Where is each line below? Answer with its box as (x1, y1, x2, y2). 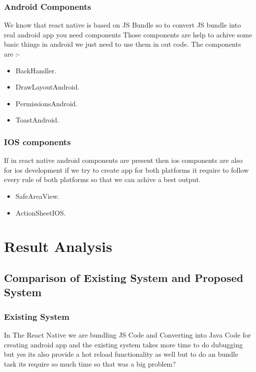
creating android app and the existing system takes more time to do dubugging (4, 339, 243, 349)
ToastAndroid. (15, 115, 59, 125)
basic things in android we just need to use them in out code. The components (4, 39, 241, 49)
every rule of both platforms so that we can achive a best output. (4, 174, 201, 185)
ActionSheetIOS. (15, 207, 66, 217)
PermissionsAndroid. (15, 98, 78, 108)
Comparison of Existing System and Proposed (4, 270, 244, 285)
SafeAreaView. (15, 190, 60, 201)
